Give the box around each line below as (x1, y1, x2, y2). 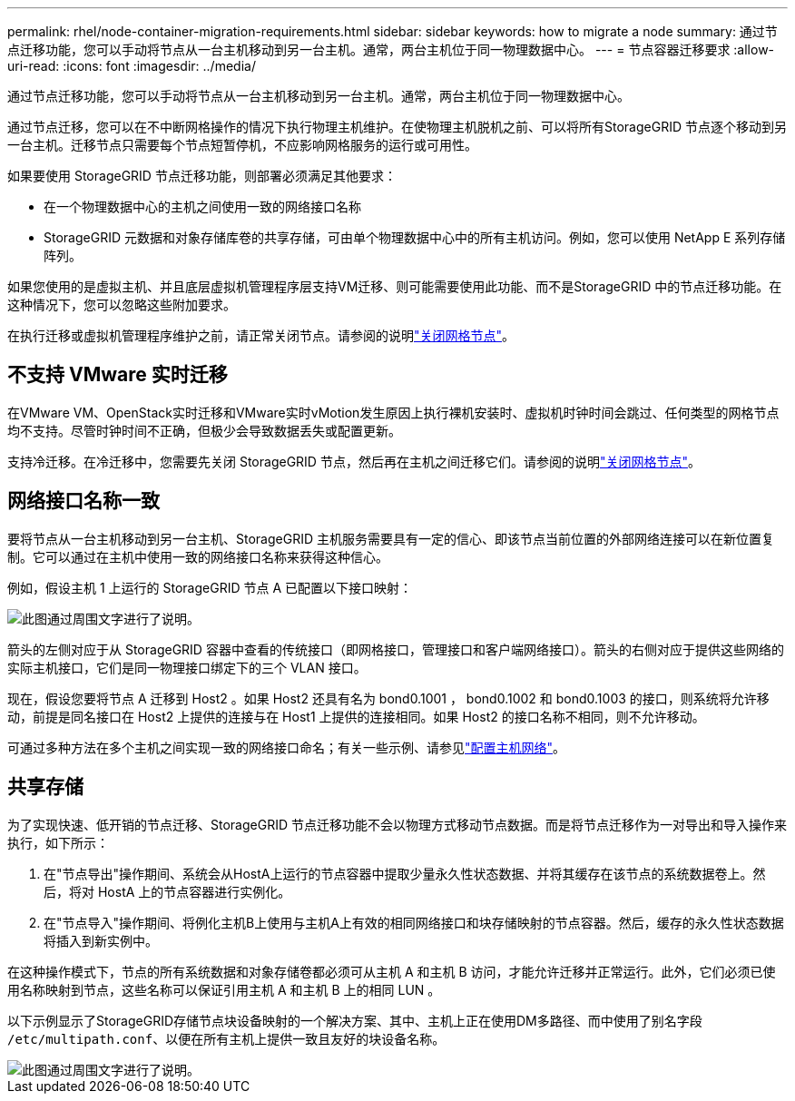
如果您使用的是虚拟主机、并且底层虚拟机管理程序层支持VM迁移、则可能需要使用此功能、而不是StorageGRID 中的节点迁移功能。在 (7, 279, 782, 294)
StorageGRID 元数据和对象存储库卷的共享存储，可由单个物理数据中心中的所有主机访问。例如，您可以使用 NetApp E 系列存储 (44, 230, 786, 245)
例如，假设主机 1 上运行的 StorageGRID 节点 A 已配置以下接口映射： (7, 579, 412, 595)
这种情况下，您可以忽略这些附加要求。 (7, 297, 236, 312)
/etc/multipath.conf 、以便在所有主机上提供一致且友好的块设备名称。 (7, 1030, 446, 1047)
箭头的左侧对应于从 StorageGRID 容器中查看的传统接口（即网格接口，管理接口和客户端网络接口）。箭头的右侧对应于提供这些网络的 (7, 641, 784, 657)
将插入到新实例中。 (44, 932, 158, 949)
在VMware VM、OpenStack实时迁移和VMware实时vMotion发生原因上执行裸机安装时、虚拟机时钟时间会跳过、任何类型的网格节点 (7, 404, 780, 420)
